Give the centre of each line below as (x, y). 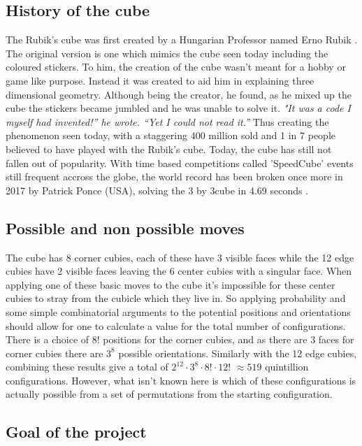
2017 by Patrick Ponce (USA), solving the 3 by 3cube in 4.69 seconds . (157, 190)
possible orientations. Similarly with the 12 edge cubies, (238, 353)
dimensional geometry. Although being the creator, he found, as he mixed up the (179, 94)
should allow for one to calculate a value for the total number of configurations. (176, 325)
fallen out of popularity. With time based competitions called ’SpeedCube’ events (180, 163)
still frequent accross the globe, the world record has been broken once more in (174, 177)
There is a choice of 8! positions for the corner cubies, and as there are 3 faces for (180, 339)
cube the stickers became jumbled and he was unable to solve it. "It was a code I (178, 108)
